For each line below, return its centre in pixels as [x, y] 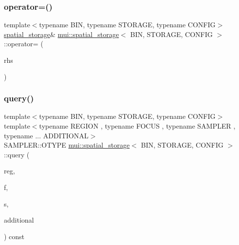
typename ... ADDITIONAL [46, 135]
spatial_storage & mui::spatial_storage [61, 34]
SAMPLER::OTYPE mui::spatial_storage [67, 145]
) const [14, 236]
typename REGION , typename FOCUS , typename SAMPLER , [137, 126]
